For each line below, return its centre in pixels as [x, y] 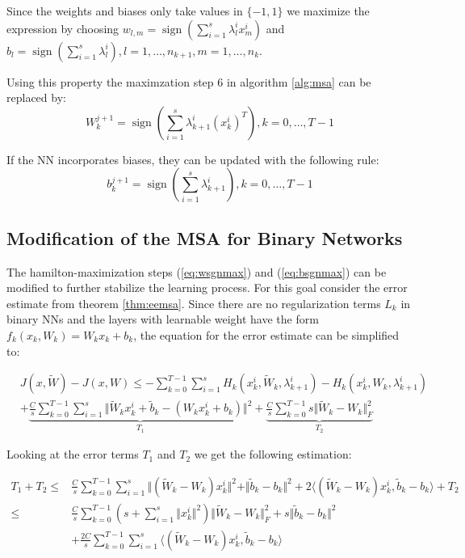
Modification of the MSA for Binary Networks [205, 237]
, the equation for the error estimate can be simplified [266, 334]
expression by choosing [63, 28]
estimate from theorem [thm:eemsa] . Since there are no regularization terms [194, 303]
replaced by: [36, 97]
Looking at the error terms [73, 454]
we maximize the [328, 11]
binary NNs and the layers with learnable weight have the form [163, 319]
